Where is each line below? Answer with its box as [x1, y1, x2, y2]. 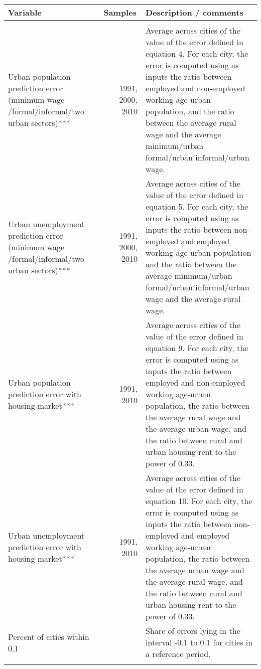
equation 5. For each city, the [146, 201, 248, 212]
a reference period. [146, 648, 211, 659]
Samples [103, 7, 137, 18]
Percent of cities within [8, 630, 89, 642]
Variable [8, 7, 42, 18]
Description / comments [146, 7, 243, 18]
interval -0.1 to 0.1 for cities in [146, 636, 253, 648]
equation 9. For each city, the [146, 342, 248, 354]
